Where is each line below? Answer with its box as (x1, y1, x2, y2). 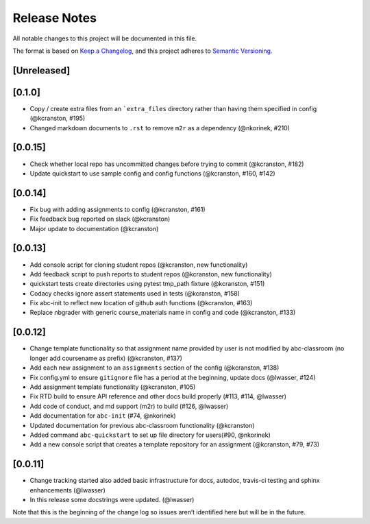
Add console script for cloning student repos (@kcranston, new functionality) (29, 261, 248, 269)
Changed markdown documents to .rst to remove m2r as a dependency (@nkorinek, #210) (29, 123, 291, 132)
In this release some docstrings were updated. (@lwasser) (29, 495, 195, 503)
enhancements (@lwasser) (29, 486, 106, 494)
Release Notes (12, 10, 97, 25)
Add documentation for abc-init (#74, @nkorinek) (29, 412, 176, 420)
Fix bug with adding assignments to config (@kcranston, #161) (29, 205, 206, 213)
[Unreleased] (12, 64, 71, 76)
